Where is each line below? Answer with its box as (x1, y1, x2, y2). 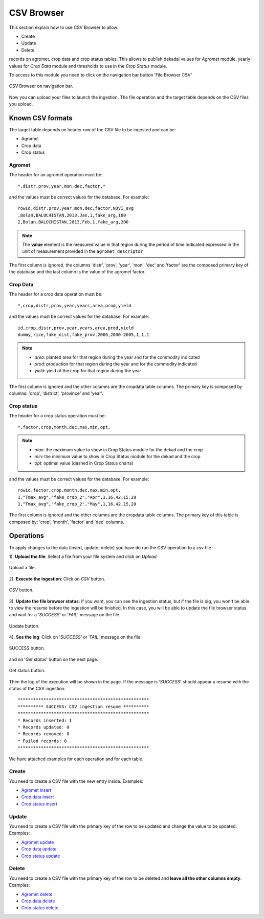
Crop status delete (21, 905, 59, 911)
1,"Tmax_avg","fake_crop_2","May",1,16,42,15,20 (18, 501, 136, 507)
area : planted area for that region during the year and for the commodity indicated (34, 354, 200, 360)
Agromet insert (21, 787, 51, 793)
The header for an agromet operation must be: (9, 172, 103, 178)
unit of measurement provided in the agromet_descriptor (22, 248, 143, 254)
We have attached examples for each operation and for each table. (9, 756, 144, 762)
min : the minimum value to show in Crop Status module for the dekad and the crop (34, 453, 200, 459)
